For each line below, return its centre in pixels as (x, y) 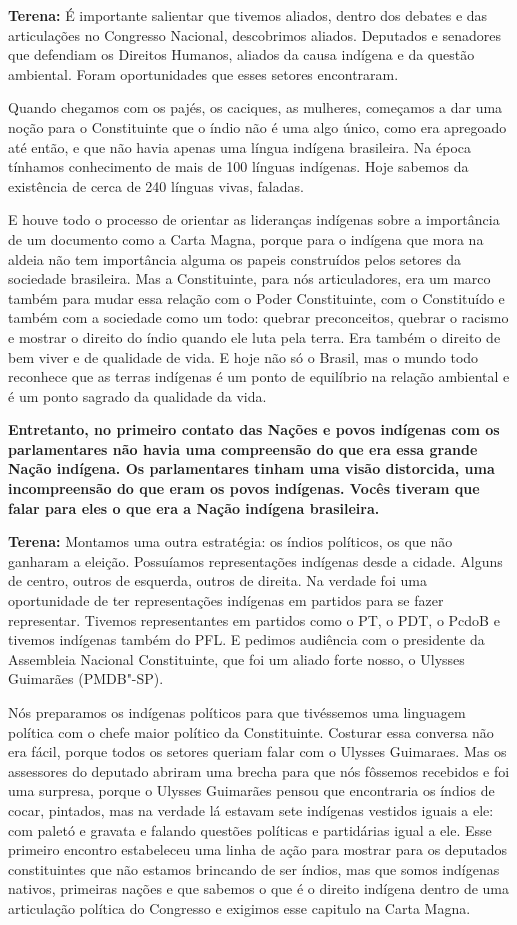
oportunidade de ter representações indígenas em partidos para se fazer (226, 600)
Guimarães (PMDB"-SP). (86, 678)
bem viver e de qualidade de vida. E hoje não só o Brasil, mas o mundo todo (243, 356)
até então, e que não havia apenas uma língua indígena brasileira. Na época (240, 146)
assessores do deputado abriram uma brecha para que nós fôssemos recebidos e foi (259, 770)
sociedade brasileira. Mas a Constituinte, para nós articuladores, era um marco (249, 278)
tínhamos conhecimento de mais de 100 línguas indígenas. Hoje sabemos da (238, 166)
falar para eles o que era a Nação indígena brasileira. (194, 507)
